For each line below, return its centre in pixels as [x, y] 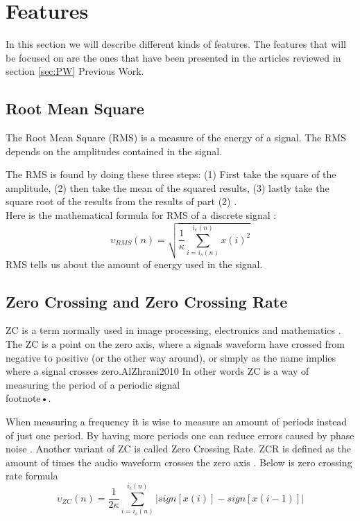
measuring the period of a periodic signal [93, 384]
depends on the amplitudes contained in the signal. [114, 151]
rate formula [32, 476]
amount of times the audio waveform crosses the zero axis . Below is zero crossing [179, 462]
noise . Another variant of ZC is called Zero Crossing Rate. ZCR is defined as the [178, 449]
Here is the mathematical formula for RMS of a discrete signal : [141, 215]
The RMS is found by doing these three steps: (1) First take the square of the [171, 174]
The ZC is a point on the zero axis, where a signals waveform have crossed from [175, 343]
